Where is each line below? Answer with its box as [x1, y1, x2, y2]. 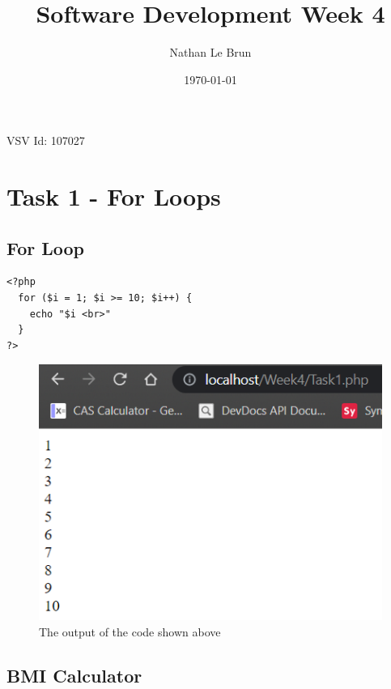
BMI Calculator [6, 662, 142, 687]
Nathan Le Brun [169, 44, 252, 61]
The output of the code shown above [39, 623, 221, 640]
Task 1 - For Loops [6, 180, 221, 213]
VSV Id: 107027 [6, 132, 85, 149]
